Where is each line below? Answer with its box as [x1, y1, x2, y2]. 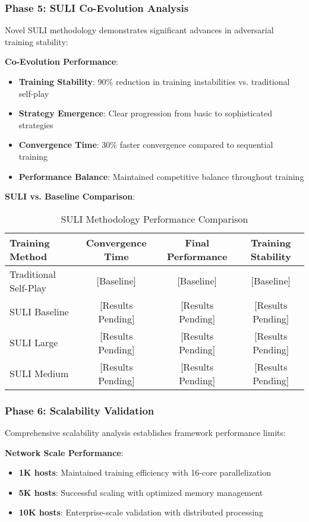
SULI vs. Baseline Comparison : [5, 190, 135, 203]
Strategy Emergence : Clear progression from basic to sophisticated [18, 107, 272, 119]
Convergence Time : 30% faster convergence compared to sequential [18, 138, 273, 151]
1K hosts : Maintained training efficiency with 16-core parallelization [18, 466, 271, 479]
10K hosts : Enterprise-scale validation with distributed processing [18, 506, 263, 518]
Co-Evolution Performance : [5, 55, 119, 68]
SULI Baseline [10, 305, 69, 319]
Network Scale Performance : [5, 446, 124, 458]
